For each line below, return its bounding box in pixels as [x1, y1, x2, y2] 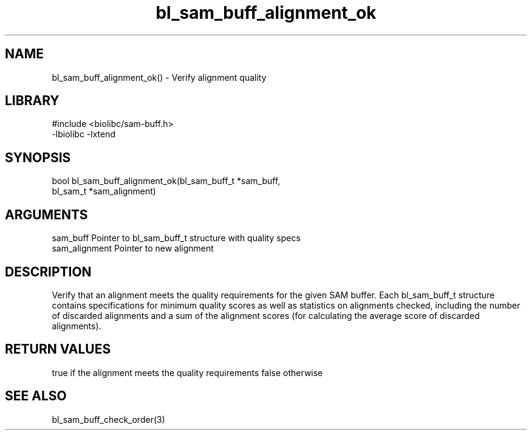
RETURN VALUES [5, 341, 111, 357]
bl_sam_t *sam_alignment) [52, 186, 156, 197]
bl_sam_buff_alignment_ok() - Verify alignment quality [52, 72, 267, 83]
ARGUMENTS [5, 207, 88, 222]
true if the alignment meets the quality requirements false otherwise [52, 367, 323, 378]
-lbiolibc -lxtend [52, 129, 116, 140]
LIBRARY [5, 93, 60, 109]
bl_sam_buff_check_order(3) [52, 414, 165, 425]
